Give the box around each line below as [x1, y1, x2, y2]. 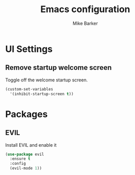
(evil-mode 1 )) [10, 166, 42, 171]
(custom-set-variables [5, 86, 53, 92]
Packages [5, 108, 48, 120]
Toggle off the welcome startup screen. [5, 77, 88, 83]
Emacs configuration [40, 4, 130, 15]
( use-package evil [5, 152, 44, 157]
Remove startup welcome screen [5, 63, 112, 72]
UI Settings [5, 43, 53, 55]
